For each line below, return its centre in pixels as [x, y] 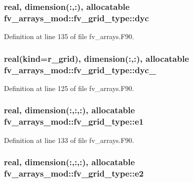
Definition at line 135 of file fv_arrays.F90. [69, 36]
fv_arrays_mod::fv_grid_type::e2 [74, 173]
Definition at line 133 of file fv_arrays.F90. [69, 140]
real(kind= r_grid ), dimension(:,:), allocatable [96, 58]
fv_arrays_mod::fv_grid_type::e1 [74, 121]
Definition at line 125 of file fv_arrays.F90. [69, 88]
